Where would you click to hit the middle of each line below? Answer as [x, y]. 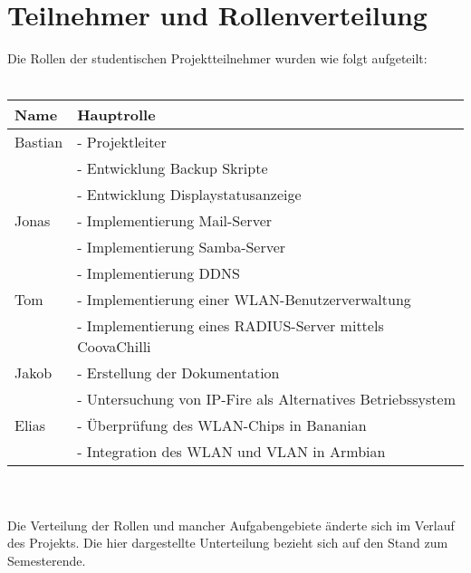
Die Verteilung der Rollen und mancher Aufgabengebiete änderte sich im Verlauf [231, 525]
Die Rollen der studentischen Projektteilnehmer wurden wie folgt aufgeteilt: [217, 58]
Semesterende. [47, 560]
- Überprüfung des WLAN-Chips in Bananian [222, 425]
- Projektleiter [122, 142]
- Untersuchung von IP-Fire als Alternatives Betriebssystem [266, 399]
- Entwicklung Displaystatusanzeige [189, 195]
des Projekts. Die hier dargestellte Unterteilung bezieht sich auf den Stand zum [228, 543]
